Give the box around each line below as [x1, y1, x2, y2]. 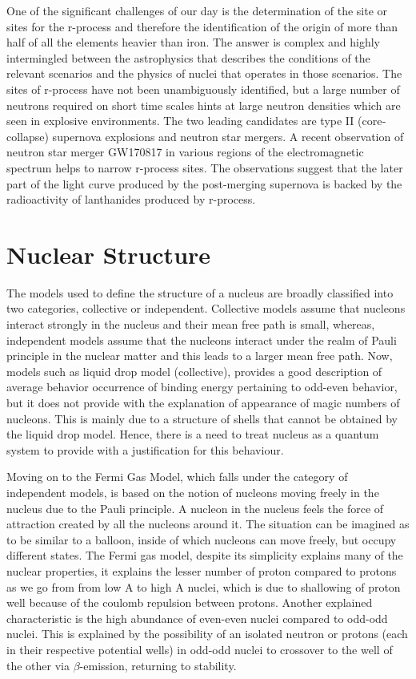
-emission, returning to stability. [79, 657, 237, 673]
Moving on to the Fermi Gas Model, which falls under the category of [6, 468, 348, 485]
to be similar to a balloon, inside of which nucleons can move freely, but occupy [6, 531, 397, 548]
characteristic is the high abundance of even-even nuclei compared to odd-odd [6, 609, 388, 626]
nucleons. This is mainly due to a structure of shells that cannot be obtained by [6, 410, 398, 426]
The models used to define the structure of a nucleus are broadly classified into [6, 284, 394, 301]
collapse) [6, 127, 49, 144]
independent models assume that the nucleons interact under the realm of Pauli [6, 331, 397, 348]
